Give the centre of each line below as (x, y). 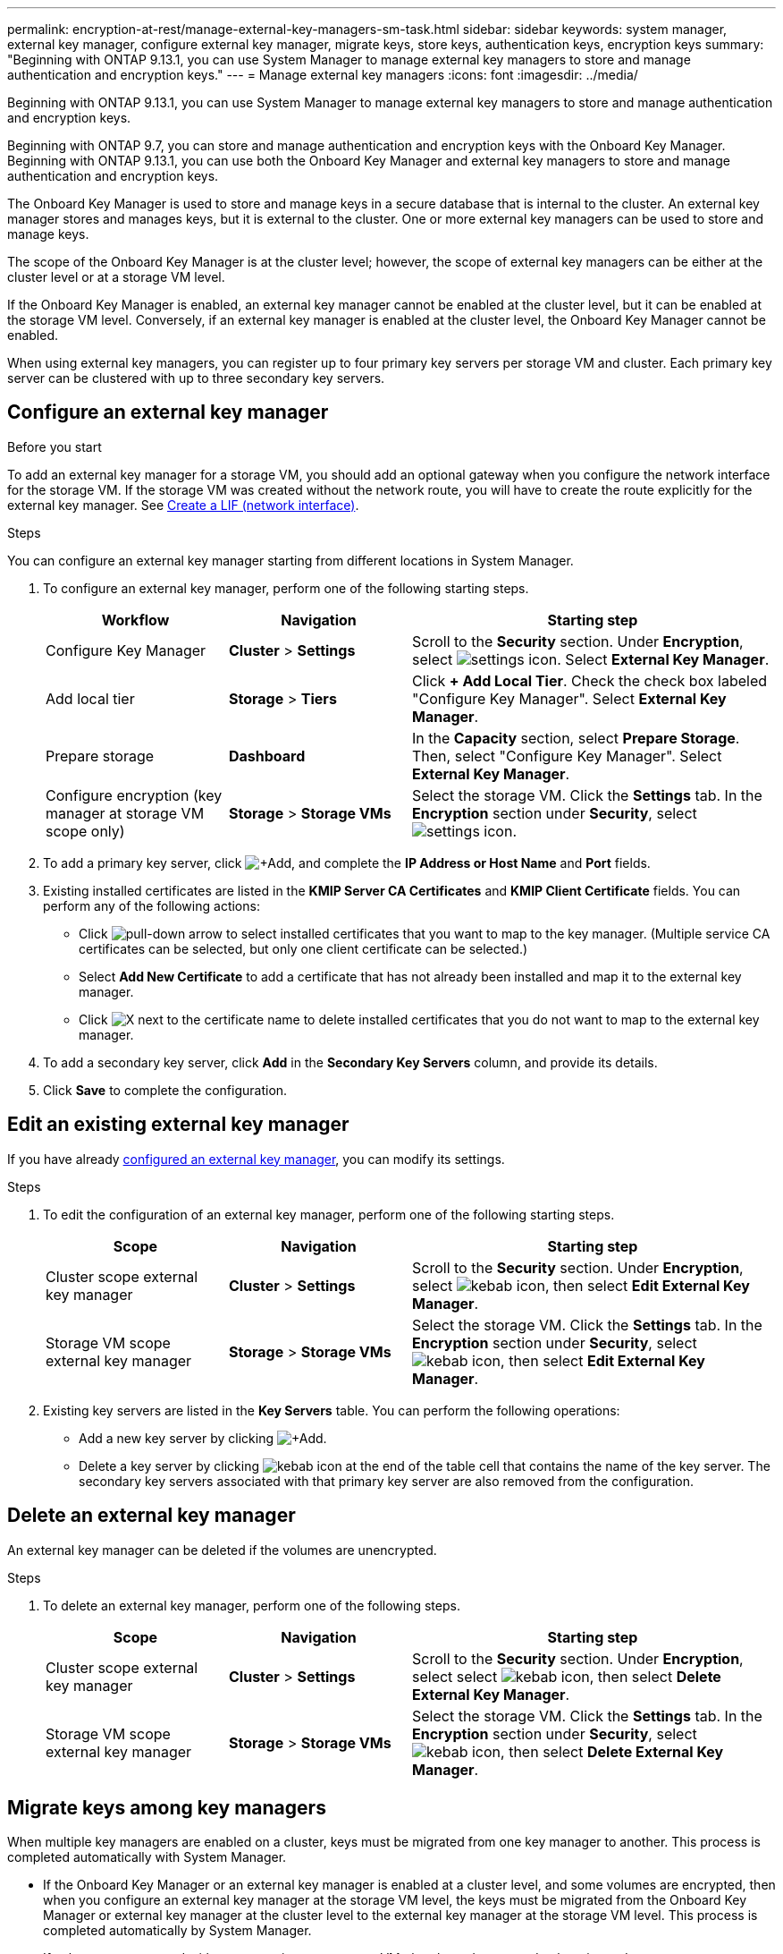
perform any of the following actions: (152, 905)
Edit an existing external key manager (178, 1125)
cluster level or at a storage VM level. (116, 277)
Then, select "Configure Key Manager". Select (567, 756)
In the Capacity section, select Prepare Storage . (576, 738)
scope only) (85, 831)
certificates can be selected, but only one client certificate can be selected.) (303, 948)
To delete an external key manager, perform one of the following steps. (252, 1605)
